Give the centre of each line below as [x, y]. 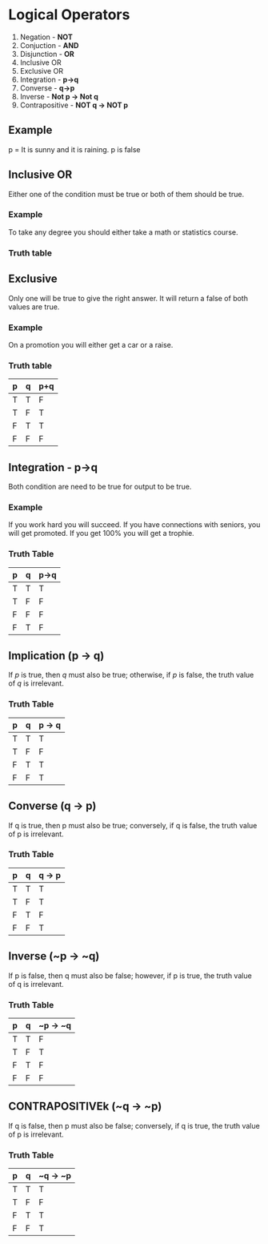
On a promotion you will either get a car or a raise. [91, 344]
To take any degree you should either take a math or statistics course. [123, 232]
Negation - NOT [46, 37]
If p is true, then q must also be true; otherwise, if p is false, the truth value [131, 675]
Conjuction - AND [49, 45]
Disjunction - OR [47, 54]
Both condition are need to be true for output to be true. [100, 487]
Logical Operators [69, 15]
